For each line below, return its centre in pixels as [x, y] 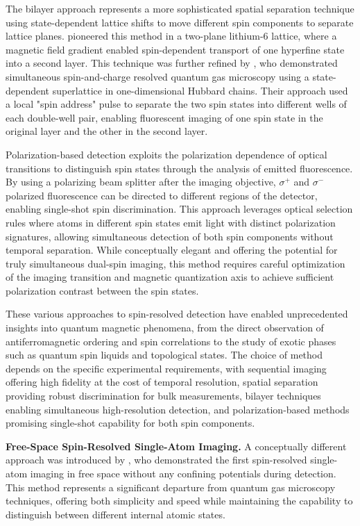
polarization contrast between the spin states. [102, 290]
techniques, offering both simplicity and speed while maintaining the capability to [179, 501]
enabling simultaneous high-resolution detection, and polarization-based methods [178, 409]
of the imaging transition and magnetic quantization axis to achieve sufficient [170, 277]
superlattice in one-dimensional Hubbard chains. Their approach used [200, 90]
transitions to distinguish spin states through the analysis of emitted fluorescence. [179, 168]
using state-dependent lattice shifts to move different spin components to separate [180, 22]
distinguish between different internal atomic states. [115, 514]
